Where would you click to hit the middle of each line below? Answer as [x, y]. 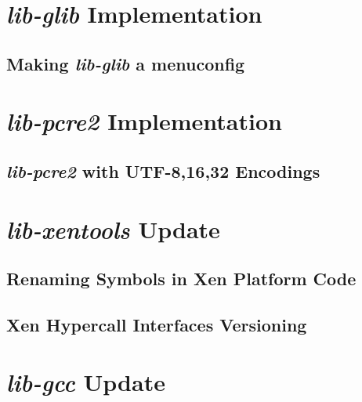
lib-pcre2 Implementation [144, 121]
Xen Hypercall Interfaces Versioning [157, 324]
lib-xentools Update [113, 229]
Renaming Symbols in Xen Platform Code [181, 279]
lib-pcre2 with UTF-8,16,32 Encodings [163, 170]
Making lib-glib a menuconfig [126, 63]
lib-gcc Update [86, 382]
